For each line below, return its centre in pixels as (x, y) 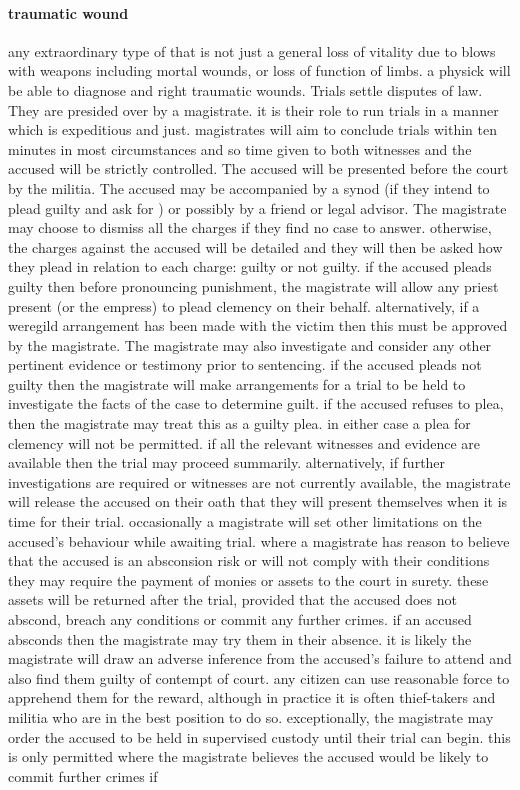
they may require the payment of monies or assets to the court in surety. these (248, 579)
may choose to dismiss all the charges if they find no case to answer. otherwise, (250, 227)
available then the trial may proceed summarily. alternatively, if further (227, 462)
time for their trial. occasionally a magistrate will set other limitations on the (245, 521)
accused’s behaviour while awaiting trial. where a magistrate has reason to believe (259, 540)
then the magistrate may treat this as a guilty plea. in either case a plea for (239, 423)
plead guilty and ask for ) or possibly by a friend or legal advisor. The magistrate (257, 207)
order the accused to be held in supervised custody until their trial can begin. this (259, 736)
